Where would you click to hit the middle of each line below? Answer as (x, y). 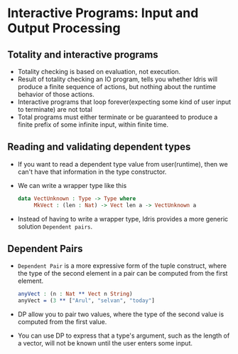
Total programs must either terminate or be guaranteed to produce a (118, 117)
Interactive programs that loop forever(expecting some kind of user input (124, 102)
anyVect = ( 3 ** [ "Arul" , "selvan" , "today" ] (86, 301)
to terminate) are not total (55, 109)
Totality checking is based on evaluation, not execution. (99, 72)
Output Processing (64, 28)
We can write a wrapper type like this (72, 185)
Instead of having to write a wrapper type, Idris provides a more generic (123, 219)
